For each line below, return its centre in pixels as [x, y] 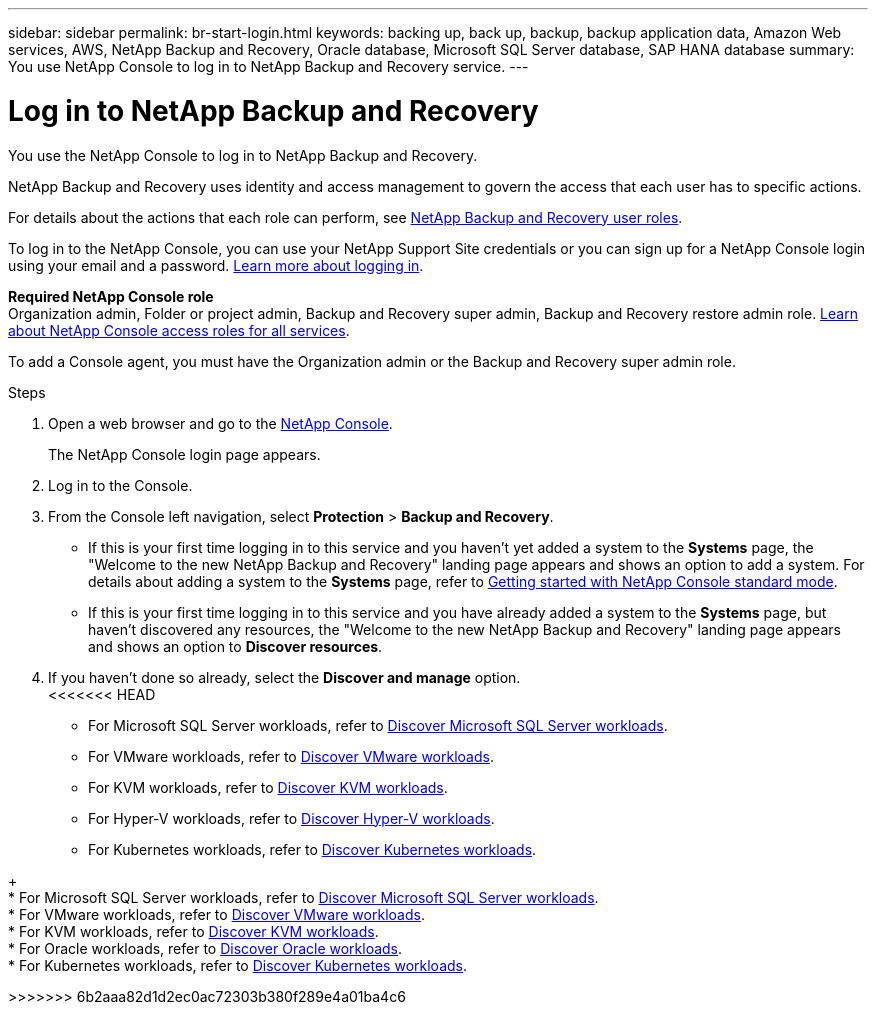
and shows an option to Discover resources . [235, 646]
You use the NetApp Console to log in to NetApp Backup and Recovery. [243, 155]
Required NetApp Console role [111, 296]
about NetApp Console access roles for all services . [179, 330]
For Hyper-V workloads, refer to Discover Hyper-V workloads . [291, 818]
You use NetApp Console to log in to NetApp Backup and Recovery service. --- [268, 66]
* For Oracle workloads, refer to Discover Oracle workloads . [205, 948]
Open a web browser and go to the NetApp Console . [220, 423]
